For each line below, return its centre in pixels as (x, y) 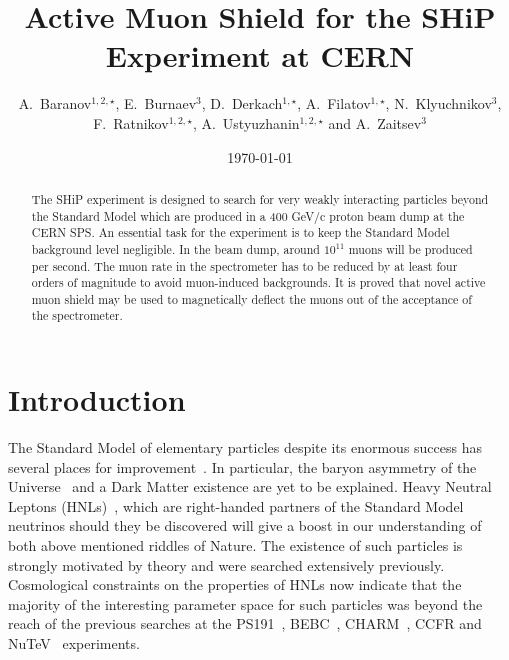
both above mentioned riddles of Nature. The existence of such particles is (235, 545)
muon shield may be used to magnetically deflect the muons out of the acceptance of (251, 298)
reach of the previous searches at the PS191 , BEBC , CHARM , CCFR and (245, 623)
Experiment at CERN (260, 55)
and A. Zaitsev (375, 122)
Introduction (97, 399)
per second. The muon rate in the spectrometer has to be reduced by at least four (244, 265)
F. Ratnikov (131, 122)
